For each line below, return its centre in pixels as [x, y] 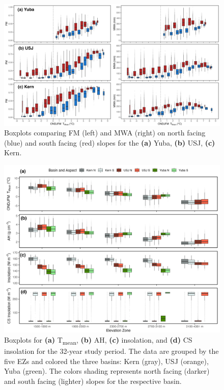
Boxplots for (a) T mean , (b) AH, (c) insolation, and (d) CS [98, 340]
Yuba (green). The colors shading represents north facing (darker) [107, 371]
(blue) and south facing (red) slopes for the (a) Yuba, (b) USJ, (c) [110, 142]
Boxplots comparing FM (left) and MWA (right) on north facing [105, 133]
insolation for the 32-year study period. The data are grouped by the [111, 351]
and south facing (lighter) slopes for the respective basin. [93, 381]
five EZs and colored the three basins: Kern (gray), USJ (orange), [106, 361]
